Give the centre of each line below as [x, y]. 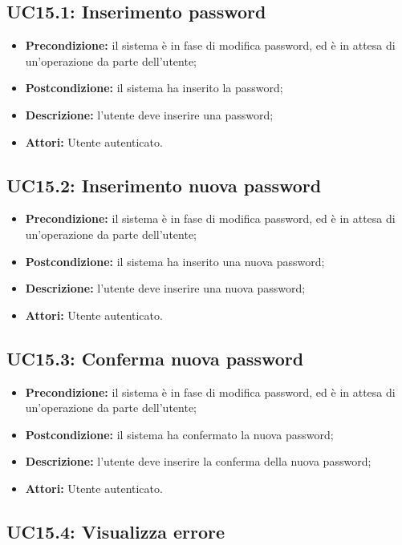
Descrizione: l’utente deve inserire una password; [149, 114]
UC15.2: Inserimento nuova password [164, 185]
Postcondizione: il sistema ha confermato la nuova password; [179, 434]
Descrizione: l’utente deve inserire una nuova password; [165, 288]
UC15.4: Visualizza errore [116, 531]
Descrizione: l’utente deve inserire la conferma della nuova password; [198, 461]
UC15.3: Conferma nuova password [155, 358]
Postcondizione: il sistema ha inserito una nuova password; [175, 261]
